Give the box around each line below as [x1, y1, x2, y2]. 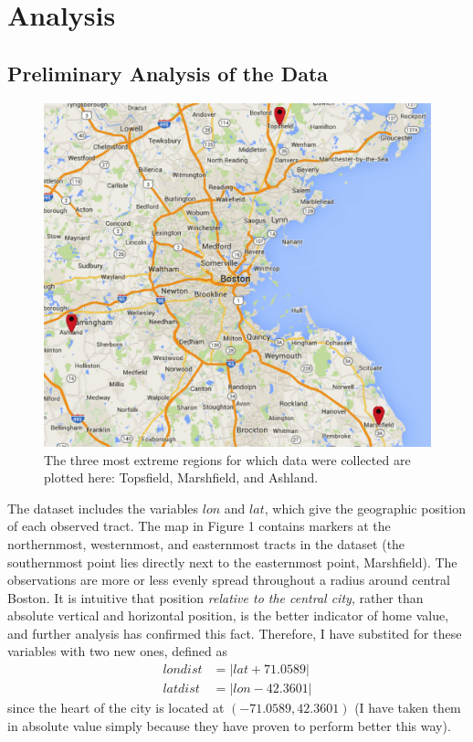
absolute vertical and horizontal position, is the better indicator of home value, [7, 606, 449, 625]
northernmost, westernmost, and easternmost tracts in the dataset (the [7, 534, 405, 553]
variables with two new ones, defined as [7, 641, 227, 661]
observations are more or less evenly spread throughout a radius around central [7, 570, 450, 589]
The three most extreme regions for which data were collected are [44, 450, 411, 469]
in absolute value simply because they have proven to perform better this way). [7, 715, 451, 735]
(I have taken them [354, 698, 461, 717]
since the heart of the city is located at [7, 698, 225, 717]
